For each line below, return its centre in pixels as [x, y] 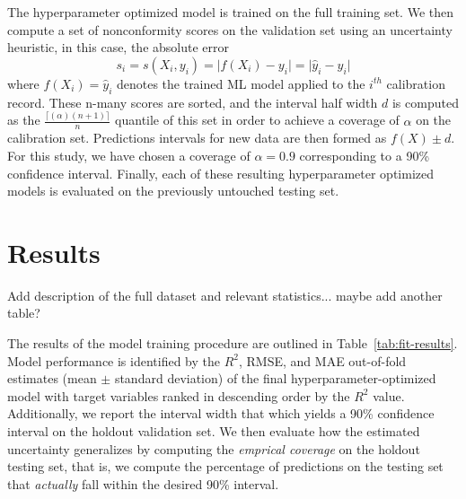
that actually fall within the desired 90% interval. [143, 483]
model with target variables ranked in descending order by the [179, 395]
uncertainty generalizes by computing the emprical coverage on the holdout [214, 448]
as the [24, 120]
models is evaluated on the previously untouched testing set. [173, 191]
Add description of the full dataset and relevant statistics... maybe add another [225, 295]
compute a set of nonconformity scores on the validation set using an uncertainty [230, 29]
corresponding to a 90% [365, 155]
